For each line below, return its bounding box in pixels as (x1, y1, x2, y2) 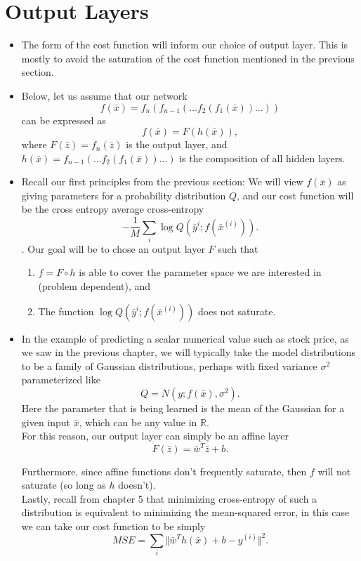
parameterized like (21, 372, 100, 387)
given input (21, 414, 71, 429)
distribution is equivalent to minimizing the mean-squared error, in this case (21, 505, 350, 520)
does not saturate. (198, 303, 276, 318)
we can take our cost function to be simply (21, 518, 206, 533)
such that (218, 241, 258, 256)
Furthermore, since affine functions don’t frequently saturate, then (21, 463, 307, 478)
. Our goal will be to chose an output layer (21, 241, 205, 256)
